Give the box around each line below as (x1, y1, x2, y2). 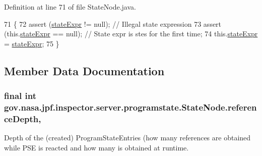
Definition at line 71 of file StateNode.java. (4, 2, 136, 12)
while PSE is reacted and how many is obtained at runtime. (4, 142, 189, 152)
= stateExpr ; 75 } (4, 38, 59, 48)
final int (4, 89, 36, 102)
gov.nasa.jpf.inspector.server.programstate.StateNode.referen (4, 101, 257, 113)
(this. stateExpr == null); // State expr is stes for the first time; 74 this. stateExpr (4, 28, 258, 39)
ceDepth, (4, 112, 41, 125)
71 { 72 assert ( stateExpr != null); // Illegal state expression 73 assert (4, 18, 222, 29)
